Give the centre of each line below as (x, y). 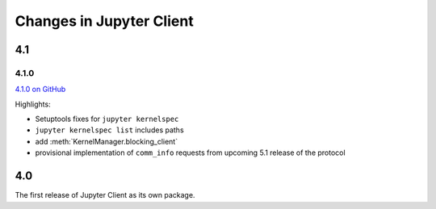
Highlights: (33, 104)
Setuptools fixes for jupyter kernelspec (107, 119)
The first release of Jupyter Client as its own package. (105, 195)
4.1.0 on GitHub (40, 90)
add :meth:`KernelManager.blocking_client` (106, 141)
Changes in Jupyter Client (104, 21)
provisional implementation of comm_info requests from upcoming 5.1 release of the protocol (191, 153)
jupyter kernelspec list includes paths (110, 130)
